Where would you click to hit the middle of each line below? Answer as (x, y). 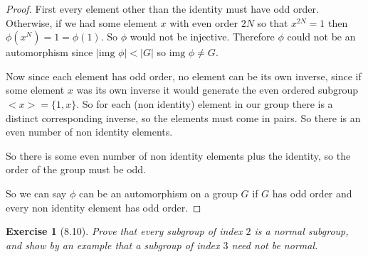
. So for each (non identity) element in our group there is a (205, 103)
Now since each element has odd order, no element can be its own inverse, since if (184, 76)
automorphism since (49, 52)
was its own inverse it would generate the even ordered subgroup (217, 90)
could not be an (321, 37)
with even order (204, 22)
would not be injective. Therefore (202, 37)
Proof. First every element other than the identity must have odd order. (162, 9)
